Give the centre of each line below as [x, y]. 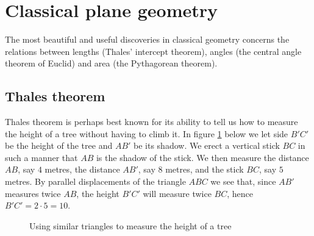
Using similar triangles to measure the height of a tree [130, 225]
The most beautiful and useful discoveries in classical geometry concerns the [147, 39]
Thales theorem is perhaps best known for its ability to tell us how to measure [152, 122]
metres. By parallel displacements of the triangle [95, 181]
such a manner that [41, 157]
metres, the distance [82, 169]
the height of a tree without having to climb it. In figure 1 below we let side [147, 133]
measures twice [33, 193]
